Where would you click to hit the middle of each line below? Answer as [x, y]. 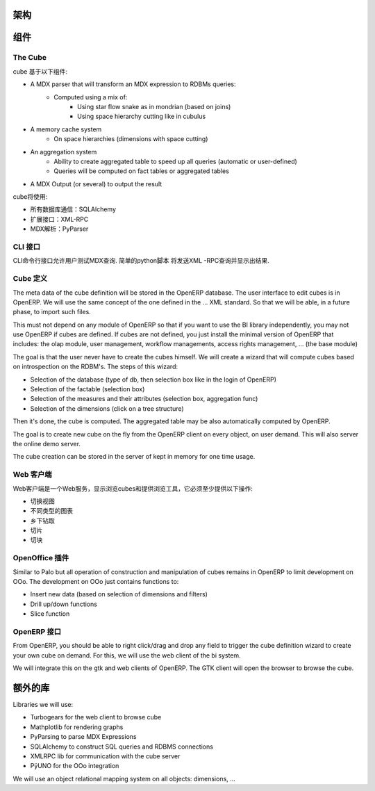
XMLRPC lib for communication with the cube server [105, 756]
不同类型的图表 [51, 511]
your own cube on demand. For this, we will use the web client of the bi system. [127, 655]
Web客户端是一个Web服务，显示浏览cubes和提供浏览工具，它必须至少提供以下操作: [133, 488]
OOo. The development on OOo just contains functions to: [96, 582]
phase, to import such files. [52, 312]
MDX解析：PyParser [59, 229]
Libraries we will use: [43, 705]
